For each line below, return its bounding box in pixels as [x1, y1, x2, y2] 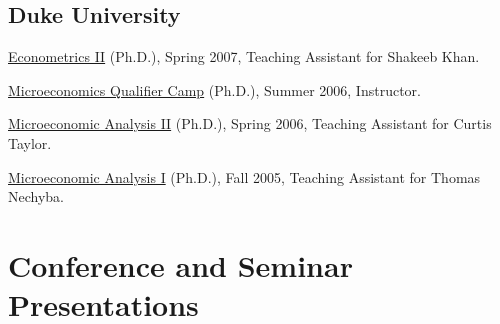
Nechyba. [8, 186, 64, 207]
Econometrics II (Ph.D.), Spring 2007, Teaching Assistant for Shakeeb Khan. [8, 46, 480, 67]
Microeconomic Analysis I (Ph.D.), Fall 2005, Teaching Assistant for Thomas [8, 166, 481, 187]
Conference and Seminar [8, 244, 353, 285]
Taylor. [8, 132, 52, 153]
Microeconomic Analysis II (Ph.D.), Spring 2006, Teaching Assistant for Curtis [8, 113, 492, 134]
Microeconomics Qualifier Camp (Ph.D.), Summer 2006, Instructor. [8, 79, 421, 100]
